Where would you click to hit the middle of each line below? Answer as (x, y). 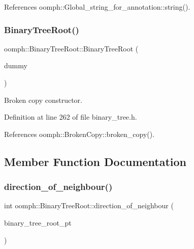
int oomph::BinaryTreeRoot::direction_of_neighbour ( (89, 205)
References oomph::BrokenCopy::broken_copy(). (79, 134)
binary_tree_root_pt (38, 222)
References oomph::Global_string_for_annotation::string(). (97, 7)
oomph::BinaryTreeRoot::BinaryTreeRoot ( (71, 48)
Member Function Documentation (95, 161)
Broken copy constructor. (43, 100)
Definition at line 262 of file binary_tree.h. (71, 117)
